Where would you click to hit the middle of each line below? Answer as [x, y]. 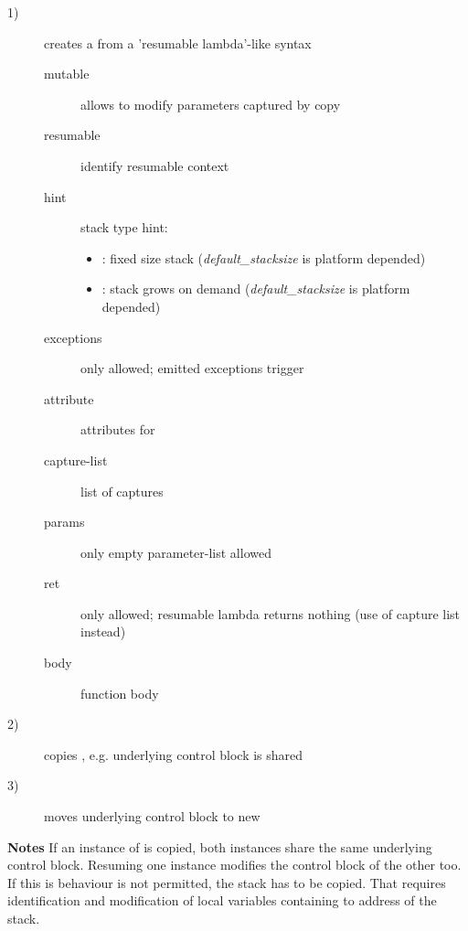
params [64, 522]
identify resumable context [155, 165]
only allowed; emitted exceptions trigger [192, 368]
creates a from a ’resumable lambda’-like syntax [178, 43]
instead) [103, 631]
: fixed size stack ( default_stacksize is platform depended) [264, 257]
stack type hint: [124, 227]
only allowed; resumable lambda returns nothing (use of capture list [271, 613]
